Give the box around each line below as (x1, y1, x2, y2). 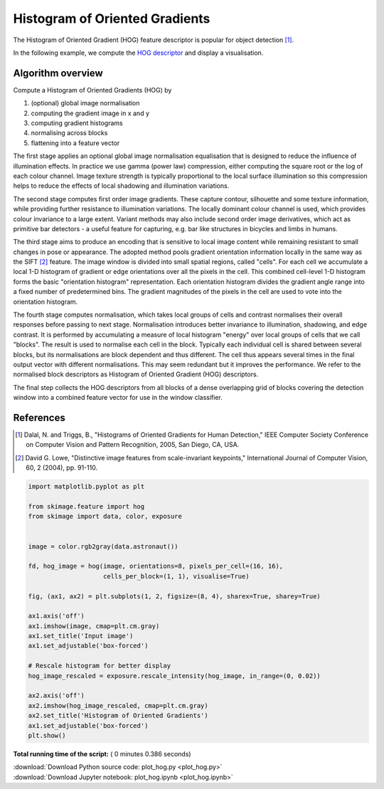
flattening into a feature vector (31, 139, 120, 147)
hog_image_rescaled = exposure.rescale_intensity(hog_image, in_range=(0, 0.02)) (28, 672, 321, 679)
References (13, 411, 65, 423)
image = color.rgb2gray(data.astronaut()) (28, 542, 178, 551)
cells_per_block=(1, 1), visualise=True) (103, 572, 250, 580)
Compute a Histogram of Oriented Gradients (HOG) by (13, 85, 172, 94)
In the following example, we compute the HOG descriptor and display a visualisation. (13, 48, 264, 57)
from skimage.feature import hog (28, 502, 145, 511)
